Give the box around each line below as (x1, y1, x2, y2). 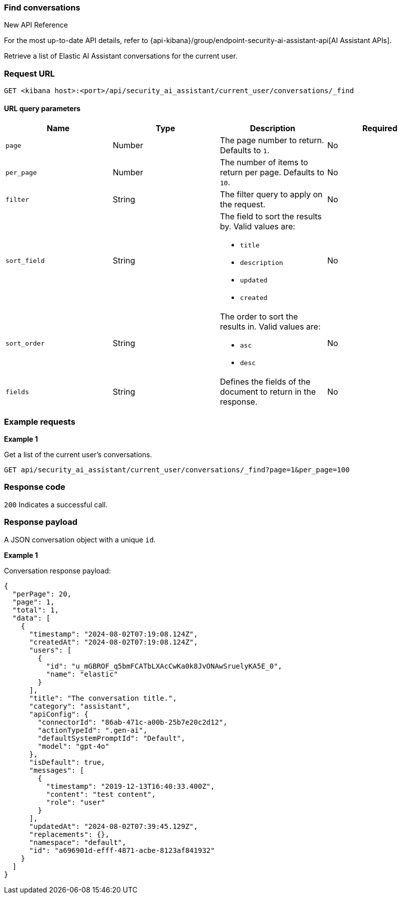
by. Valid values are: (220, 221, 295, 232)
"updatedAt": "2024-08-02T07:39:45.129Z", (29, 822, 198, 830)
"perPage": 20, (12, 589, 71, 598)
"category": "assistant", (29, 702, 130, 710)
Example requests (4, 416, 75, 427)
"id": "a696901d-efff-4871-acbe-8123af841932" (29, 846, 215, 854)
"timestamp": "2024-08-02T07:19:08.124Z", (29, 630, 198, 638)
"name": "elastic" (46, 670, 118, 678)
